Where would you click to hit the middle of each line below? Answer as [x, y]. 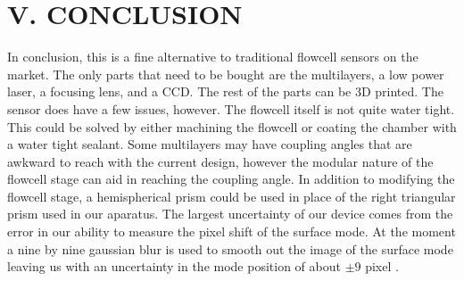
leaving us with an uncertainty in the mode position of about [174, 266]
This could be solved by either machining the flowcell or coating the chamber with [232, 126]
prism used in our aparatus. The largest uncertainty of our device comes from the [230, 214]
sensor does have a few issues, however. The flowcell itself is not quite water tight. [231, 108]
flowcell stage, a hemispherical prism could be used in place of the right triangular [232, 196]
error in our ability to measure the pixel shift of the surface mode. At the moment [232, 231]
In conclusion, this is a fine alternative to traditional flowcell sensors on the [213, 57]
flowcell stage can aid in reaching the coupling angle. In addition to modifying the [231, 179]
